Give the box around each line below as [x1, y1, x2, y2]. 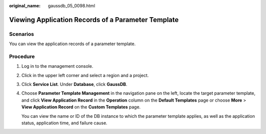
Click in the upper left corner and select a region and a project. [21, 72, 149, 78]
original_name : [9, 3, 41, 8]
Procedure [9, 53, 35, 60]
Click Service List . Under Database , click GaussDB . [21, 81, 128, 87]
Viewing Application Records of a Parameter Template [9, 15, 179, 24]
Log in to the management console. [21, 63, 94, 69]
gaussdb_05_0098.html [48, 3, 96, 8]
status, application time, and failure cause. [21, 120, 108, 126]
